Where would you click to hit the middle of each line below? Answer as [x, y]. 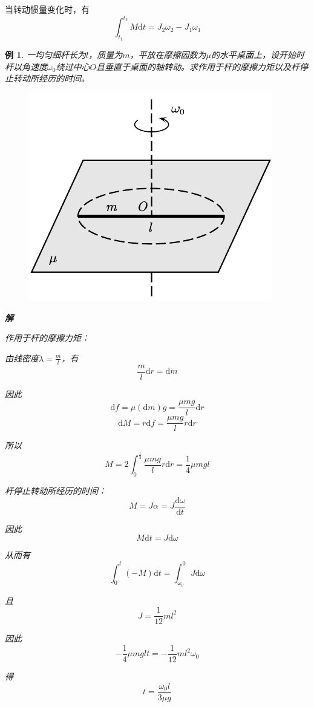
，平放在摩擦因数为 [168, 55]
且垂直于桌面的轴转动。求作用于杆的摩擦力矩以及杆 [198, 66]
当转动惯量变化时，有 [47, 9]
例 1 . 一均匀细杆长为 [45, 55]
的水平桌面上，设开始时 [257, 55]
